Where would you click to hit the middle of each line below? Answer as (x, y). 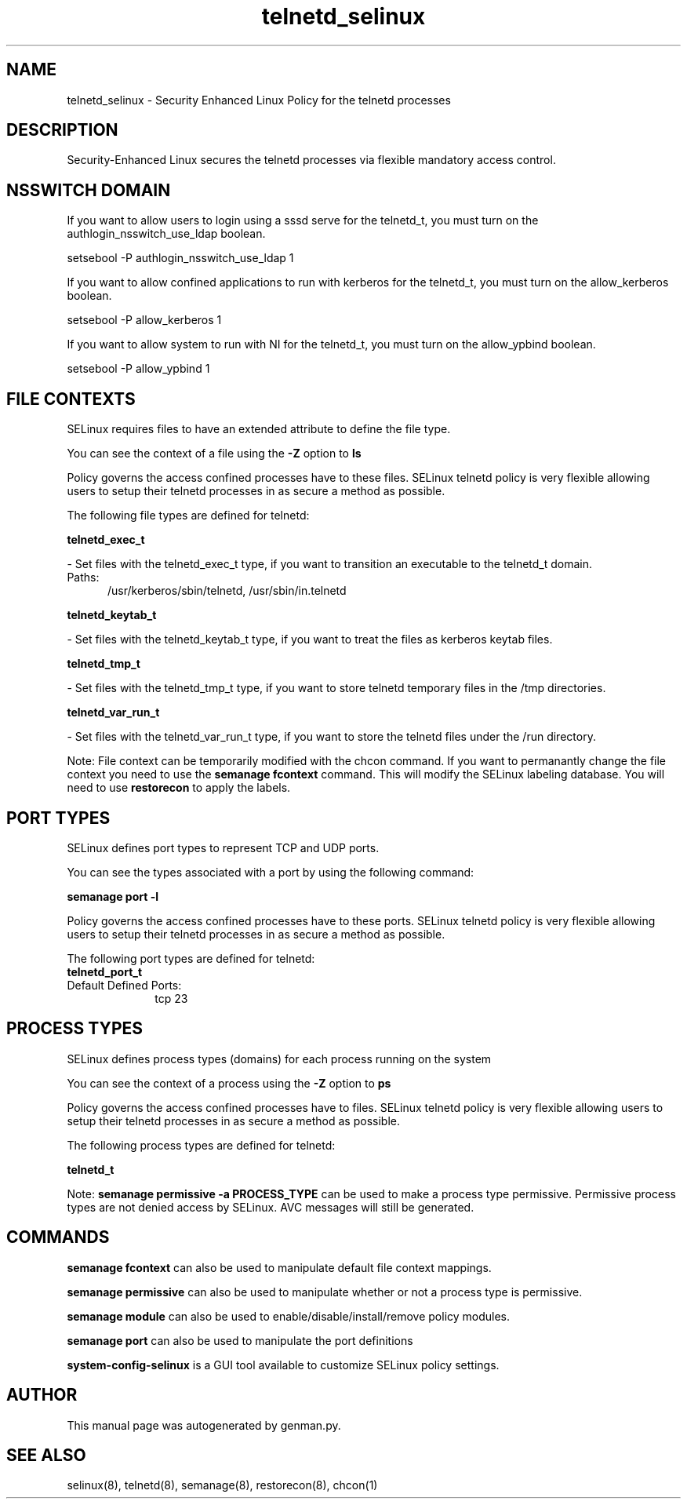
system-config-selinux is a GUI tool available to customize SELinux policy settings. (283, 1365)
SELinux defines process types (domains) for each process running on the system (279, 1059)
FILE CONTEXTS (71, 399)
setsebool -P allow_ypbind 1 (138, 369)
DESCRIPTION (62, 130)
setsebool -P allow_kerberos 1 (144, 320)
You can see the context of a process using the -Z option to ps (229, 1083)
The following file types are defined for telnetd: (188, 516)
